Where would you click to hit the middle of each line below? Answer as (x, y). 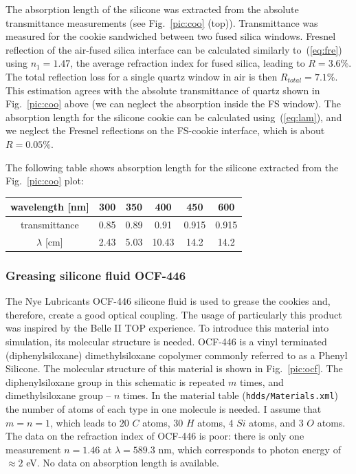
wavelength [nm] (50, 207)
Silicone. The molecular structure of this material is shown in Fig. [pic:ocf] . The (174, 368)
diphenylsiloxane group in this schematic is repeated (115, 381)
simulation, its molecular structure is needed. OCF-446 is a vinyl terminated (166, 341)
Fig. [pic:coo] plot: (45, 181)
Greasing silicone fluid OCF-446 (96, 275)
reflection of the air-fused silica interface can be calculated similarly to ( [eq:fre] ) (174, 49)
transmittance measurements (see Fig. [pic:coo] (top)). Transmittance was (162, 22)
